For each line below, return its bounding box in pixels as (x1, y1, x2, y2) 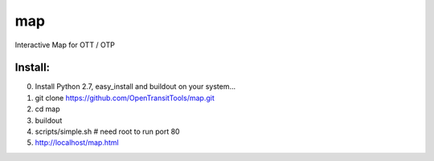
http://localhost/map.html (35, 138, 120, 147)
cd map (35, 104, 60, 114)
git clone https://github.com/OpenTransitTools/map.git (35, 93, 215, 103)
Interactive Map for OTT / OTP (14, 40, 116, 50)
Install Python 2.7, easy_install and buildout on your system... (35, 82, 236, 91)
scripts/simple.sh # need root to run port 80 (35, 127, 180, 136)
